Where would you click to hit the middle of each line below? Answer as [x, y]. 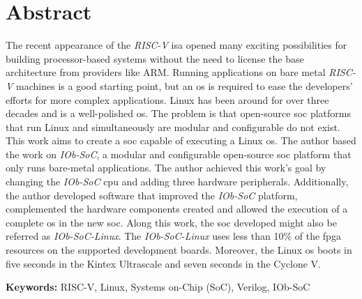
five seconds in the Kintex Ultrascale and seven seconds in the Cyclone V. [163, 263]
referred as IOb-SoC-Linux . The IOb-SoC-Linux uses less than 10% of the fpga [173, 236]
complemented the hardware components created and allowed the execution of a [177, 209]
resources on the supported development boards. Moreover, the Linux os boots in [179, 250]
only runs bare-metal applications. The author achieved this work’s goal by [166, 168]
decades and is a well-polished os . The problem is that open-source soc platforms [178, 113]
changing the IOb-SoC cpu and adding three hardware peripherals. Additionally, [177, 182]
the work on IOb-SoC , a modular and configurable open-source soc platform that [179, 154]
